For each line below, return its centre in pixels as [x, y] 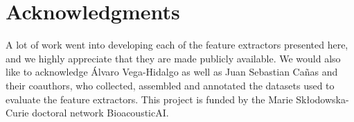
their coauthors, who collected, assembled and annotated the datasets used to [170, 85]
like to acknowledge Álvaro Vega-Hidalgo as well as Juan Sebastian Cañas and [172, 72]
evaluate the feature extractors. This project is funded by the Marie [149, 99]
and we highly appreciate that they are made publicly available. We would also [173, 58]
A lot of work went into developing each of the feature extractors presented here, [177, 45]
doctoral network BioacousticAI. [100, 113]
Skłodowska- [322, 99]
